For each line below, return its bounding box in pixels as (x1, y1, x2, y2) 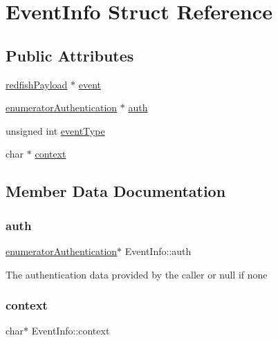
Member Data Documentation (6, 180, 226, 202)
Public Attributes (6, 44, 134, 66)
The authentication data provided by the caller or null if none (6, 267, 268, 281)
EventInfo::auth (124, 243, 192, 258)
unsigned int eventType (6, 123, 105, 138)
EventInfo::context (31, 323, 110, 338)
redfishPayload (6, 77, 68, 91)
